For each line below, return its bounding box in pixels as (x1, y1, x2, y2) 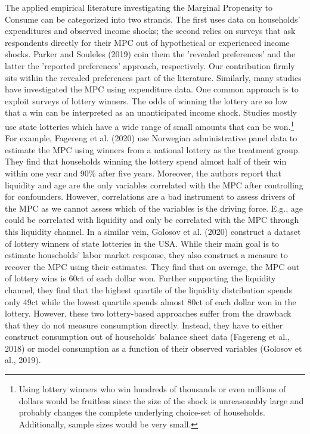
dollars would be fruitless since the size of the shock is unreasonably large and (18, 394, 304, 407)
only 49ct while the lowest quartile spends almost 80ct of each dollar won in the (5, 295, 296, 308)
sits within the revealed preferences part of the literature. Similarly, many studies (5, 71, 302, 83)
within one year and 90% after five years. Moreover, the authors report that (5, 166, 282, 179)
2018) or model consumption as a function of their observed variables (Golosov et (5, 342, 302, 354)
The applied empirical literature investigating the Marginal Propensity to (5, 1, 272, 13)
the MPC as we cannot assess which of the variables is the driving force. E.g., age (5, 201, 303, 214)
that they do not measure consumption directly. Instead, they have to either (5, 318, 283, 331)
